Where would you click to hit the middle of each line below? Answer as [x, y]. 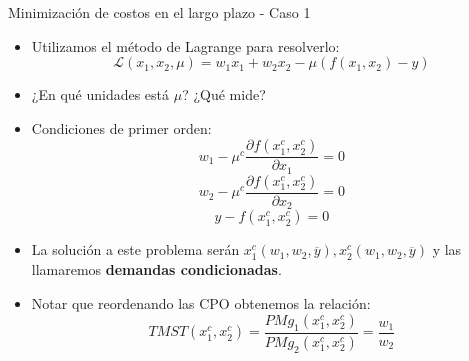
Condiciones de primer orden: [121, 127]
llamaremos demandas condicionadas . [156, 268]
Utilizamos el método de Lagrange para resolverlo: [185, 45]
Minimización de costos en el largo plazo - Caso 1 [159, 12]
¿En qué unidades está [100, 94]
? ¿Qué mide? [224, 94]
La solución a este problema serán [135, 249]
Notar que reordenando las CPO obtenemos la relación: [201, 302]
